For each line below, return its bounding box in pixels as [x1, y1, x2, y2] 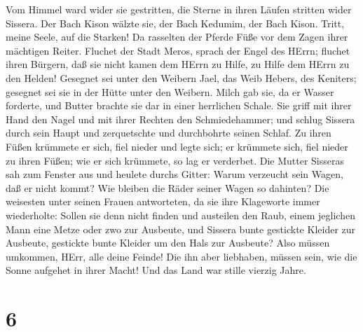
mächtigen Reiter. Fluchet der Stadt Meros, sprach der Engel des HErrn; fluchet [6, 43, 350, 57]
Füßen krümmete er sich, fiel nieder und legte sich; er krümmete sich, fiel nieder [6, 139, 348, 153]
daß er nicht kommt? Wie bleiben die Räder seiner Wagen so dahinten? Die [6, 180, 329, 195]
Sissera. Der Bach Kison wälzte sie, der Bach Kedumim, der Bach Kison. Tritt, [6, 15, 345, 30]
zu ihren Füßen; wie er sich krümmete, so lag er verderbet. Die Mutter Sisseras [6, 153, 344, 167]
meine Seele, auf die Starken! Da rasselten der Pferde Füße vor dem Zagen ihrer [6, 29, 348, 44]
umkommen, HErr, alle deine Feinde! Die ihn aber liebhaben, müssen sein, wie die [6, 249, 357, 263]
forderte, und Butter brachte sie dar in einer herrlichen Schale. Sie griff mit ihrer [6, 98, 352, 113]
